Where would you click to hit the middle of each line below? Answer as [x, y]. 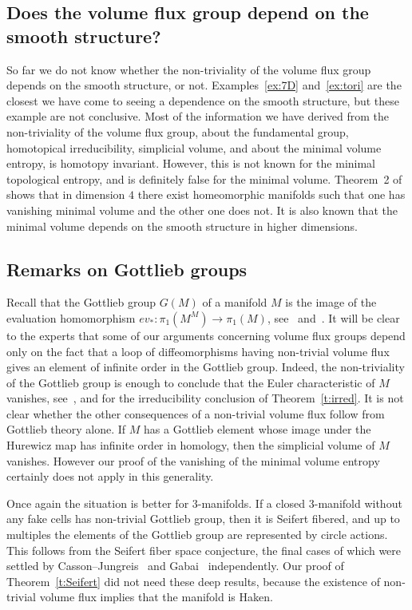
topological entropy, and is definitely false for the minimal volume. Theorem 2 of [204, 178]
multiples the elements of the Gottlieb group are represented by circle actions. [197, 535]
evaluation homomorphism [71, 317]
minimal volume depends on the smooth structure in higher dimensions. [182, 226]
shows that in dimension [66, 194]
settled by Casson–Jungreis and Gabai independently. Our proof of [175, 566]
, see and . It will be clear [333, 317]
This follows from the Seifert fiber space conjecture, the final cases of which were [204, 550]
